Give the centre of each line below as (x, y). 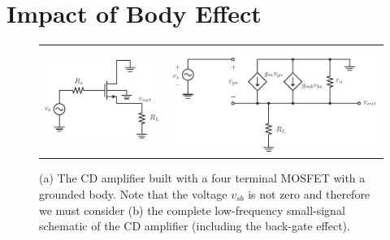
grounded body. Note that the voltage (133, 193)
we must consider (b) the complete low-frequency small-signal (192, 210)
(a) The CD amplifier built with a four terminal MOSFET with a (202, 178)
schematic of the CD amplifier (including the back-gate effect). (195, 226)
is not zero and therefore (309, 193)
